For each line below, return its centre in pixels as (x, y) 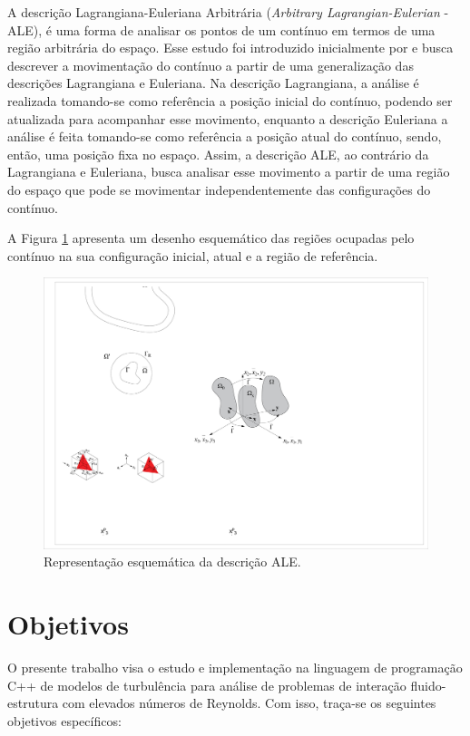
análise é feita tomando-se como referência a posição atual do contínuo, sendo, (225, 136)
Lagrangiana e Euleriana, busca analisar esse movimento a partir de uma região (229, 172)
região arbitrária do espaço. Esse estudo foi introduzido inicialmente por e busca (230, 48)
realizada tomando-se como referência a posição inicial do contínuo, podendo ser (230, 100)
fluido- (428, 685)
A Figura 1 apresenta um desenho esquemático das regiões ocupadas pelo (211, 238)
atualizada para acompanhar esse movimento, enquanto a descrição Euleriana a (228, 118)
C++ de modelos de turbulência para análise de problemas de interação (207, 685)
